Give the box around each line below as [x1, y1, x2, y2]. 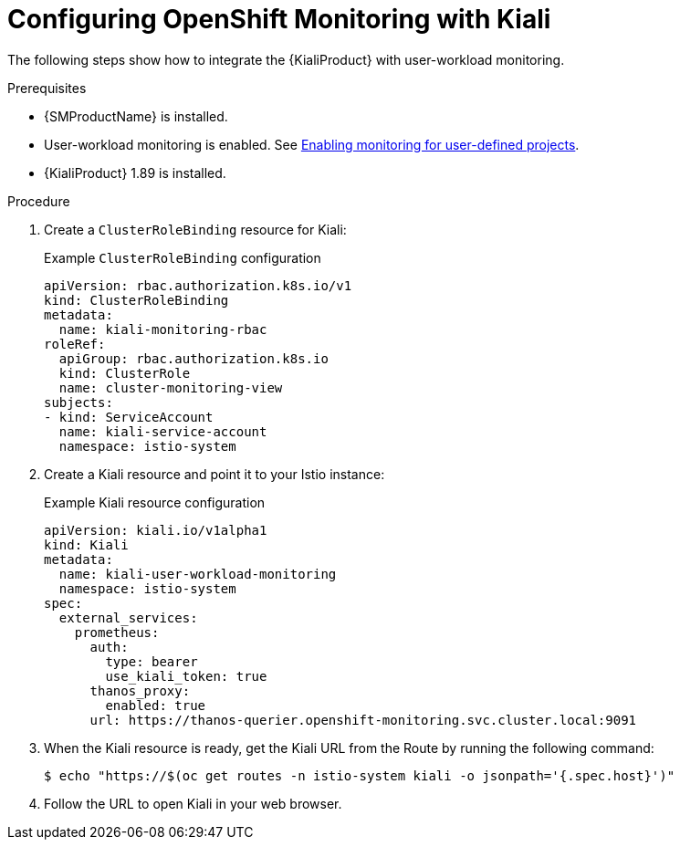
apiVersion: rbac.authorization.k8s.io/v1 [44, 277, 352, 293]
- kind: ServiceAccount [44, 409, 214, 424]
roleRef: [44, 336, 106, 351]
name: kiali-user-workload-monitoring [58, 566, 337, 581]
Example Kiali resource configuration [44, 494, 266, 510]
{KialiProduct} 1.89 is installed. [44, 164, 226, 181]
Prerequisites [7, 79, 87, 96]
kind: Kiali [44, 537, 129, 552]
